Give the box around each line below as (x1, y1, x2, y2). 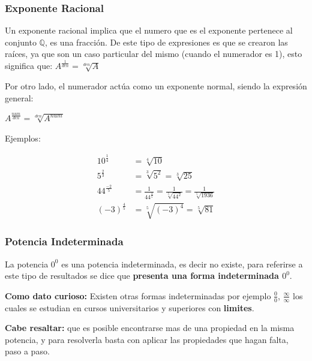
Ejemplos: (5, 131, 41, 144)
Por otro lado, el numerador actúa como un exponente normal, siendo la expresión (5, 79, 307, 92)
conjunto (5, 35, 37, 48)
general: (5, 91, 34, 104)
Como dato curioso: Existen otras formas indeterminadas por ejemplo (5, 289, 271, 302)
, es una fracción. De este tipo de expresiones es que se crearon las (44, 35, 288, 48)
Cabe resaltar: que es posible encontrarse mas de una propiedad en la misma (5, 321, 295, 334)
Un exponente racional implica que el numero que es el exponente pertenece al (5, 24, 293, 37)
